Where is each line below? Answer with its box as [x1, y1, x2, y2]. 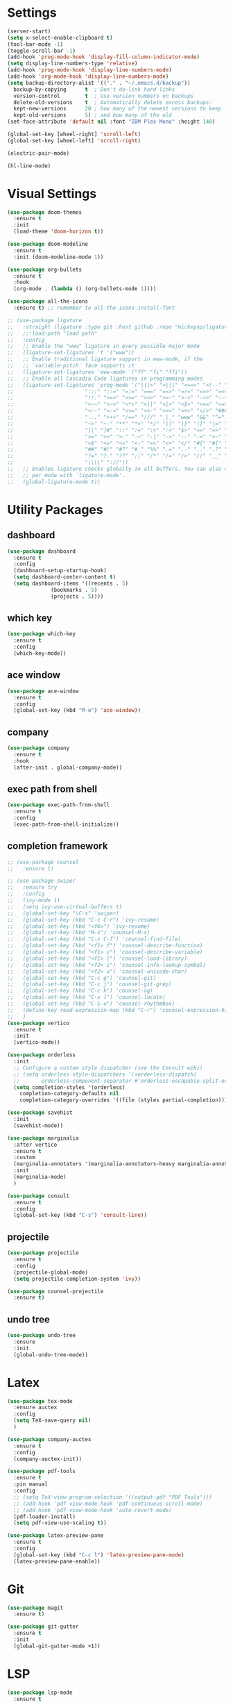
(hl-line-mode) [7, 162, 51, 169]
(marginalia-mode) [13, 1174, 67, 1181]
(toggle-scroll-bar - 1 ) [7, 47, 76, 54]
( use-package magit [7, 1604, 64, 1611]
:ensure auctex [13, 1404, 58, 1411]
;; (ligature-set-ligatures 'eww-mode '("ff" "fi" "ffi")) [7, 368, 188, 376]
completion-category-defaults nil [19, 1090, 119, 1097]
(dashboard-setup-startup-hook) [13, 567, 107, 574]
